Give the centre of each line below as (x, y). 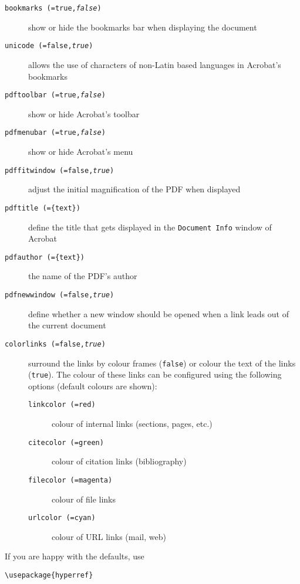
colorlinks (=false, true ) (55, 344)
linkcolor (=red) (62, 405)
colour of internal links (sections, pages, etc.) (132, 424)
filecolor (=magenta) (70, 480)
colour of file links (84, 499)
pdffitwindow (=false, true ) (60, 170)
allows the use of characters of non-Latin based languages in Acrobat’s (155, 64)
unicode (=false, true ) (49, 46)
